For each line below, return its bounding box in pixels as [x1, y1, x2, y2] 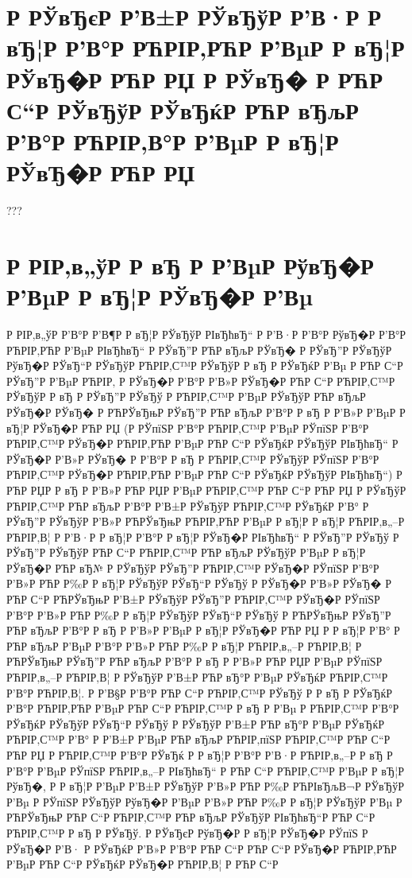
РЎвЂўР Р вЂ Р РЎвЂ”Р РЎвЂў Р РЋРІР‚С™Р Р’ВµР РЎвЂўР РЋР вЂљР [6, 388, 366, 405]
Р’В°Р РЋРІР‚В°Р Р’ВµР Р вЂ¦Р [6, 124, 339, 157]
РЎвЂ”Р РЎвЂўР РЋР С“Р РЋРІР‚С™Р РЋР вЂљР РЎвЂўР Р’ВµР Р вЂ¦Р [6, 544, 366, 561]
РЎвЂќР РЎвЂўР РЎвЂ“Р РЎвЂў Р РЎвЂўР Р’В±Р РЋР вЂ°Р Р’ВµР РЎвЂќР [6, 715, 384, 732]
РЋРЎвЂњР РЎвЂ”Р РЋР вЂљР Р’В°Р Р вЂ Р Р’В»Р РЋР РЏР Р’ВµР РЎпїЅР [6, 653, 383, 670]
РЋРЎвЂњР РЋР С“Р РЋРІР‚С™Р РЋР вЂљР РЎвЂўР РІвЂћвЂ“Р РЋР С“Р [6, 809, 375, 826]
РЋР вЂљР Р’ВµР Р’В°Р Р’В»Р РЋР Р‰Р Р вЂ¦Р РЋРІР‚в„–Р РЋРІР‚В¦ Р [6, 637, 362, 654]
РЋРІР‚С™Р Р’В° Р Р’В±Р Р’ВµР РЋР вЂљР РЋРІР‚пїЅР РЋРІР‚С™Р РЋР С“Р [6, 731, 391, 748]
